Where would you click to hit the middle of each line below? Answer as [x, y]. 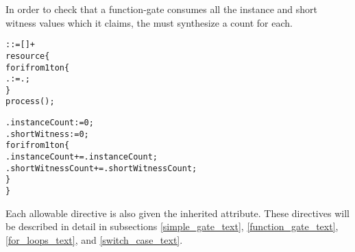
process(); [30, 102]
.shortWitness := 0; [47, 134]
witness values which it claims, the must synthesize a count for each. [149, 22]
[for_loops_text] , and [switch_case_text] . [94, 239]
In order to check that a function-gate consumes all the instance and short [162, 9]
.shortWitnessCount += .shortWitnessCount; [101, 168]
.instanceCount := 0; [50, 123]
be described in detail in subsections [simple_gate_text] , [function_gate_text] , [172, 226]
